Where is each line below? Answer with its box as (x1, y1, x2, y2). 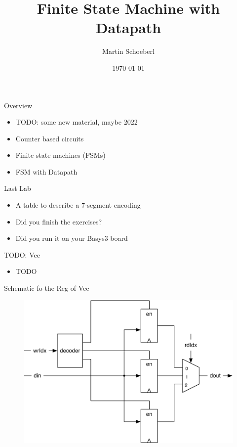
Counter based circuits (15, 133, 84, 143)
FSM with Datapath (15, 166, 78, 177)
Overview (4, 100, 33, 110)
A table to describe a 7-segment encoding (15, 200, 141, 210)
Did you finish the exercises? (15, 216, 102, 226)
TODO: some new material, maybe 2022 (15, 117, 138, 127)
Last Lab (4, 183, 31, 193)
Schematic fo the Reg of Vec (4, 283, 89, 293)
